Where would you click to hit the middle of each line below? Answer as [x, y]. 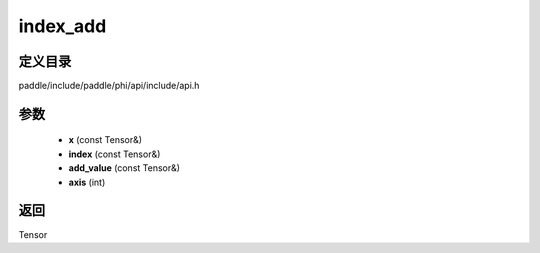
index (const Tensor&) [114, 154]
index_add [62, 26]
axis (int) [87, 182]
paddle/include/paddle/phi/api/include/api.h [109, 86]
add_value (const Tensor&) [124, 168]
